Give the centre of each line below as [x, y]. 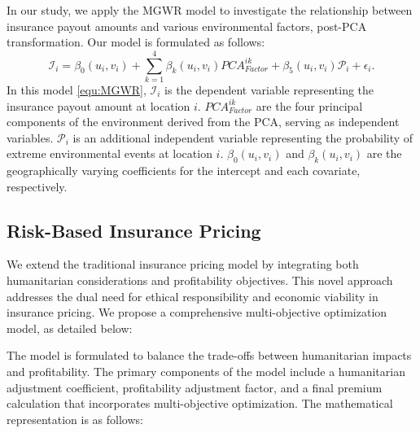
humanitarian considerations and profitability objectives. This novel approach [200, 280]
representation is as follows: [75, 419]
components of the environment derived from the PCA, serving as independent [203, 122]
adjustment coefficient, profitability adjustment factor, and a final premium [195, 387]
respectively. [37, 186]
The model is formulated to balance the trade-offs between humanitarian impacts [209, 355]
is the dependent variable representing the [269, 89]
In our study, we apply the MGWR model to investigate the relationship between [210, 10]
